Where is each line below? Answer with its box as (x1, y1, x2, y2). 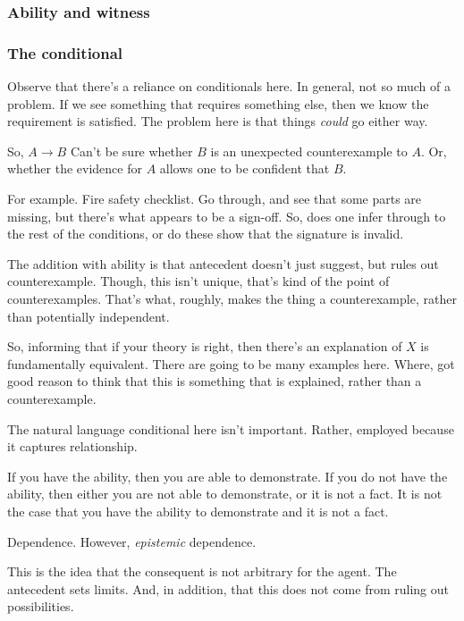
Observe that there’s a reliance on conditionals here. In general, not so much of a (7, 77, 451, 96)
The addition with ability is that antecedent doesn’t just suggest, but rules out (7, 254, 439, 273)
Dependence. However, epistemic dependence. (7, 532, 257, 550)
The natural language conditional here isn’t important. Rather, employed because (7, 419, 454, 438)
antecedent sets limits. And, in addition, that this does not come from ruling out (7, 579, 449, 598)
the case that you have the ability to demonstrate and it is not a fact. (7, 501, 389, 520)
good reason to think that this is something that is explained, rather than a (7, 372, 422, 390)
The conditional (7, 41, 123, 63)
